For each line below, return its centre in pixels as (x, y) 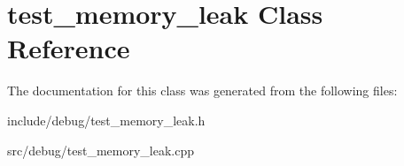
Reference (69, 48)
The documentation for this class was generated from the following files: (202, 91)
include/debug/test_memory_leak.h (106, 120)
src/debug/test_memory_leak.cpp (101, 150)
